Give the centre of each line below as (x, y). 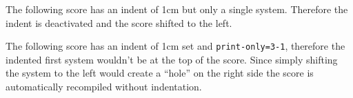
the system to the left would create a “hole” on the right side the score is (160, 73)
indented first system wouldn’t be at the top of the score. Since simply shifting (172, 59)
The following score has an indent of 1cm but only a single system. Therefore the (177, 9)
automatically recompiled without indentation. (104, 87)
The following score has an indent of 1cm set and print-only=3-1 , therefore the (175, 46)
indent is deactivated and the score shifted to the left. (119, 22)
